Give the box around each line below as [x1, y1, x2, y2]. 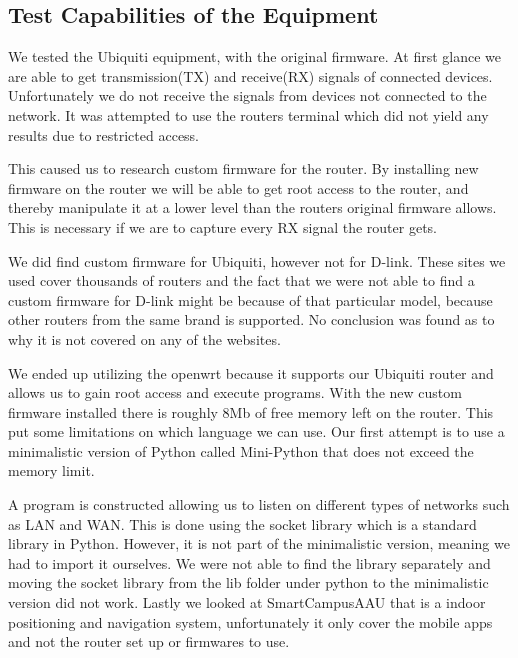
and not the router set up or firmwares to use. [8, 631, 290, 652]
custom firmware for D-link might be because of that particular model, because [8, 289, 493, 310]
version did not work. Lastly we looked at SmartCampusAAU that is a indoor [8, 592, 486, 613]
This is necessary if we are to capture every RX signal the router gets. [8, 216, 437, 237]
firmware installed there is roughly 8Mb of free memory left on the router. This [8, 401, 494, 422]
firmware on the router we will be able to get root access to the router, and [8, 177, 469, 198]
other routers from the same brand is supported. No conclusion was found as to [8, 309, 495, 330]
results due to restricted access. [8, 124, 200, 145]
